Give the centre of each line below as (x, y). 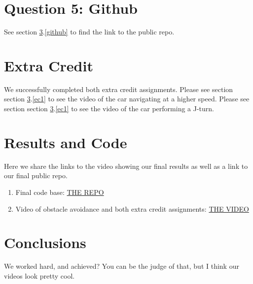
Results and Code (66, 142)
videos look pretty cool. (39, 275)
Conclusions (45, 242)
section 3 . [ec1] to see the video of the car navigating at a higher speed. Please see (127, 99)
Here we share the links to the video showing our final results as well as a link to (126, 166)
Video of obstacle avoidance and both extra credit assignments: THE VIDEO (132, 208)
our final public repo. (36, 175)
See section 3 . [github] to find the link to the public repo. (89, 32)
